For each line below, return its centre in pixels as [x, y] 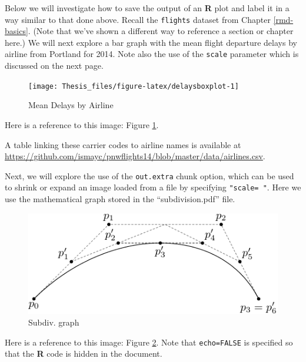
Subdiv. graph [54, 322]
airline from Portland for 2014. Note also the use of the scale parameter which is [152, 54]
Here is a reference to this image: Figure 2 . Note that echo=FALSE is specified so [149, 342]
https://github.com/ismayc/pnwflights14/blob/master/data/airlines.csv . [135, 156]
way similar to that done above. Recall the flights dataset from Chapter [138, 19]
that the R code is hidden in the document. [84, 353]
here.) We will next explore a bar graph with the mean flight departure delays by [151, 42]
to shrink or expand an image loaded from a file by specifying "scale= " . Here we [153, 187]
